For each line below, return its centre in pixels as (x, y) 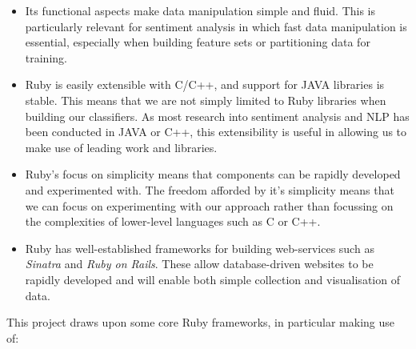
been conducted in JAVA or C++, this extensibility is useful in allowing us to (216, 132)
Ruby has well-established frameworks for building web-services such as (200, 248)
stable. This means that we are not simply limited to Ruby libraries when (206, 100)
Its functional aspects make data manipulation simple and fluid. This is (200, 10)
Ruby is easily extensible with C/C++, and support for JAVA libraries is (205, 84)
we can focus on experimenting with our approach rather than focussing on (209, 205)
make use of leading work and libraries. (121, 147)
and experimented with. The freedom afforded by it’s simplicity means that (210, 189)
